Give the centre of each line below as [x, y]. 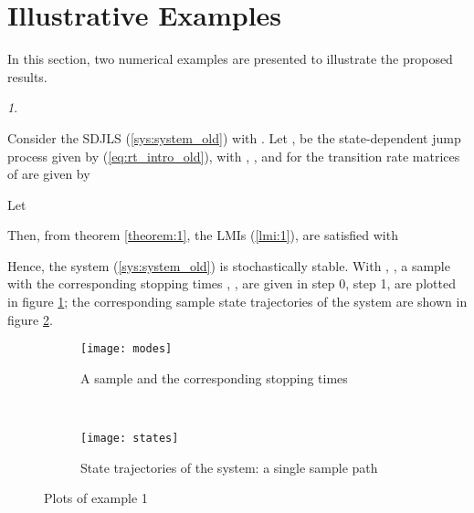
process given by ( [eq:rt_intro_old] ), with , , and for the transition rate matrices [234, 156]
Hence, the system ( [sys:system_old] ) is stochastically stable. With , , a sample [229, 265]
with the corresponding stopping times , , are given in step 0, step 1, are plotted [232, 283]
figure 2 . [30, 319]
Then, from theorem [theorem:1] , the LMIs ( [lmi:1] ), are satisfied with [203, 235]
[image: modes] [126, 349]
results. [27, 76]
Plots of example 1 [96, 498]
